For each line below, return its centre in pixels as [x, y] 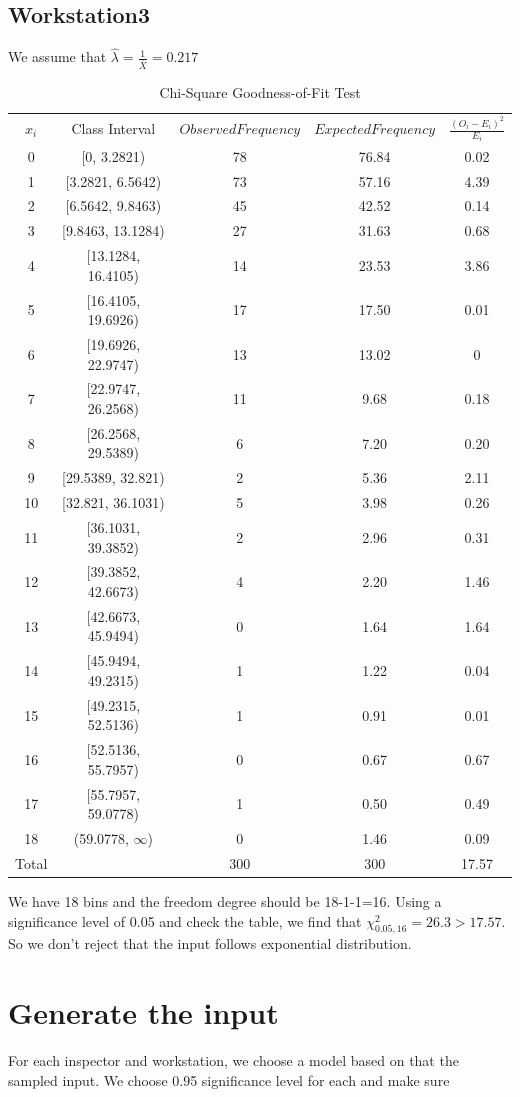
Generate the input [143, 1012]
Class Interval [113, 128]
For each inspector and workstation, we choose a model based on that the [233, 1060]
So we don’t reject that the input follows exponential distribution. [210, 943]
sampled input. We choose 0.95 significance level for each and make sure [229, 1079]
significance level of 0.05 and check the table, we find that [185, 920]
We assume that [57, 56]
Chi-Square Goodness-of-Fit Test [260, 92]
